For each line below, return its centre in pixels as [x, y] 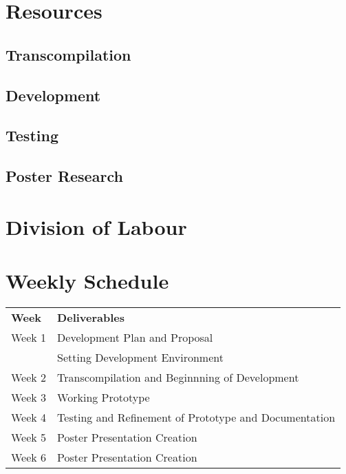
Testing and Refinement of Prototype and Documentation [196, 417]
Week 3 [29, 397]
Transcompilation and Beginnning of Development [178, 377]
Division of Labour [96, 226]
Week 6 [29, 457]
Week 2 [29, 377]
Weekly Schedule [87, 281]
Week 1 [29, 337]
